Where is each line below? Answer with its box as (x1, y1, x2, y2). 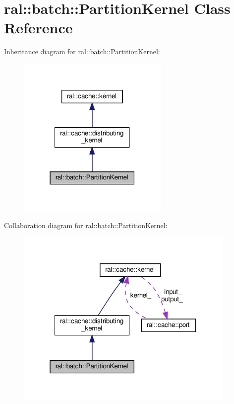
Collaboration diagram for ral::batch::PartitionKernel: (4, 220, 168, 230)
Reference (4, 17, 73, 38)
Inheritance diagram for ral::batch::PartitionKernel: (4, 46, 160, 57)
